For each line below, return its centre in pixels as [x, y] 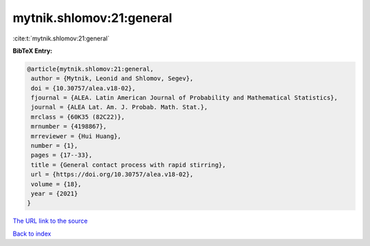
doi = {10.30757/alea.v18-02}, [84, 88]
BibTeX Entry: [33, 51]
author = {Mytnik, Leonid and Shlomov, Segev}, [112, 78]
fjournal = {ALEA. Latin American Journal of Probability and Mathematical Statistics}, [185, 98]
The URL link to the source [50, 221]
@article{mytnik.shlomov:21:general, [90, 69]
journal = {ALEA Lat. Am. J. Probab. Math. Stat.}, [120, 107]
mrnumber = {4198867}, [69, 126]
